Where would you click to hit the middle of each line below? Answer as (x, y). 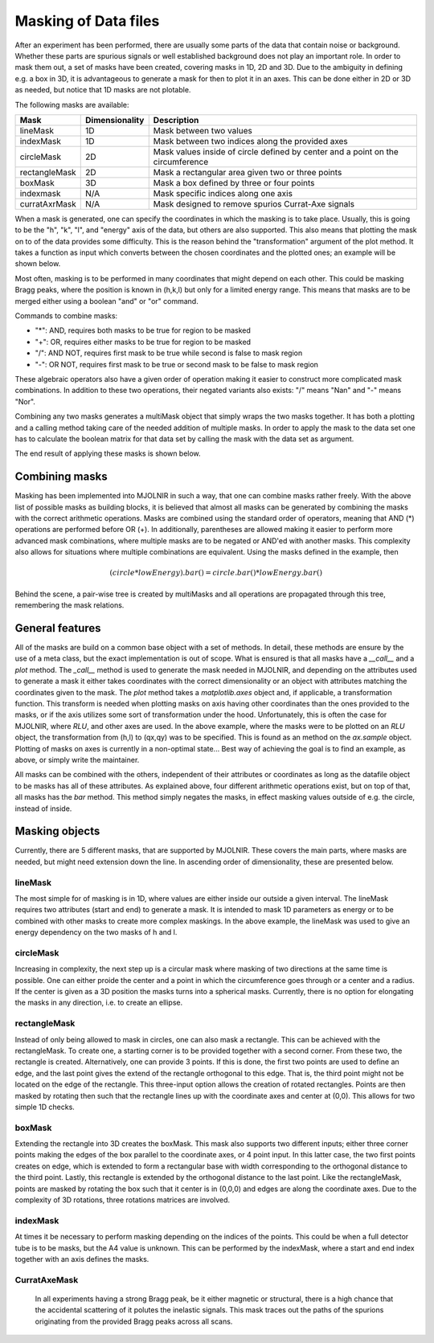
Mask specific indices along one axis (223, 193)
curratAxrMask (48, 203)
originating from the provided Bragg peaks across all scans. (134, 1321)
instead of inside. (43, 809)
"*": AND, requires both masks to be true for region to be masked (143, 330)
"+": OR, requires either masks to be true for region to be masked (143, 342)
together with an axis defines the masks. (82, 1259)
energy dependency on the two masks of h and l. (96, 932)
